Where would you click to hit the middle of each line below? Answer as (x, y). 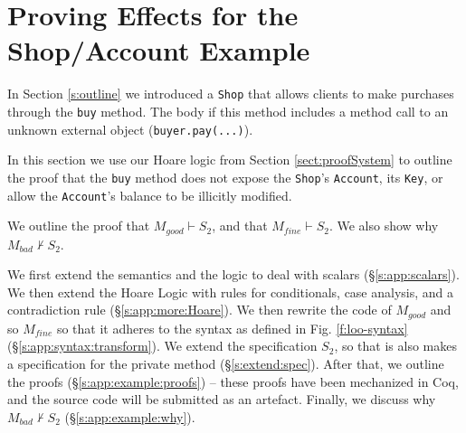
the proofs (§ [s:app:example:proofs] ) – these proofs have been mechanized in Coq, (233, 381)
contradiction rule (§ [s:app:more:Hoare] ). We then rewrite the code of (200, 310)
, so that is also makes (395, 346)
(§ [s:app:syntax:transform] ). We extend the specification (162, 346)
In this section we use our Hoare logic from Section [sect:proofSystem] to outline (230, 160)
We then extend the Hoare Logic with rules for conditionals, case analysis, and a (231, 292)
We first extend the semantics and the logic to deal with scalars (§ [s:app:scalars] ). (233, 274)
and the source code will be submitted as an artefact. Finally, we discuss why (222, 399)
